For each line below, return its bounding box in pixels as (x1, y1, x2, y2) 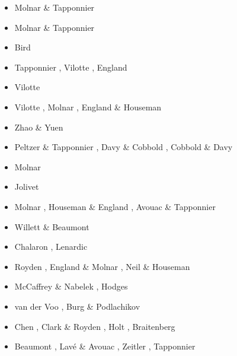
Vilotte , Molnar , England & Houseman (14, 100, 162, 113)
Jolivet (14, 180, 39, 193)
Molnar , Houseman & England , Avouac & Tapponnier (14, 200, 216, 212)
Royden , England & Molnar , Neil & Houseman (14, 260, 190, 272)
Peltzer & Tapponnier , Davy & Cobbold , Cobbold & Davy (14, 141, 233, 153)
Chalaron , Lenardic (14, 240, 88, 253)
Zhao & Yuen (14, 120, 63, 133)
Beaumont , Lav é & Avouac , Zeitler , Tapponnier (14, 340, 196, 352)
